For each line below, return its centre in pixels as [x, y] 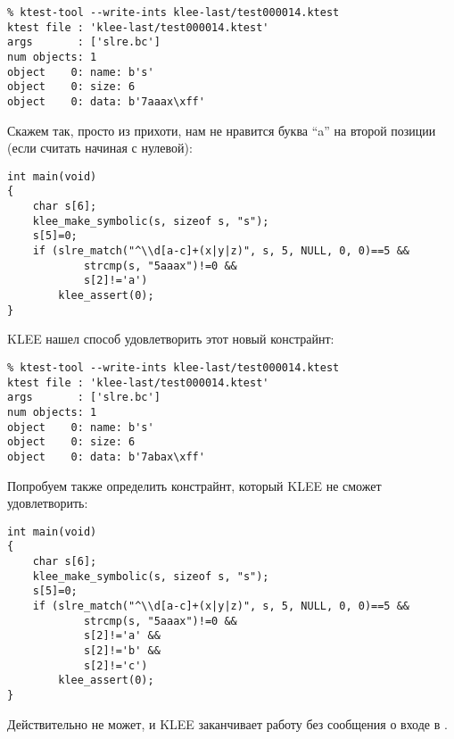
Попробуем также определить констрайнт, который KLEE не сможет [194, 485]
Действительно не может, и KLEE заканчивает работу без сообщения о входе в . [227, 723]
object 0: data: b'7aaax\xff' [106, 101]
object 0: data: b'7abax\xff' [106, 457]
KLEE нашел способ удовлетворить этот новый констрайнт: [171, 339]
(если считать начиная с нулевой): [100, 148]
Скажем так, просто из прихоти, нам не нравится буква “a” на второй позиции [222, 130]
